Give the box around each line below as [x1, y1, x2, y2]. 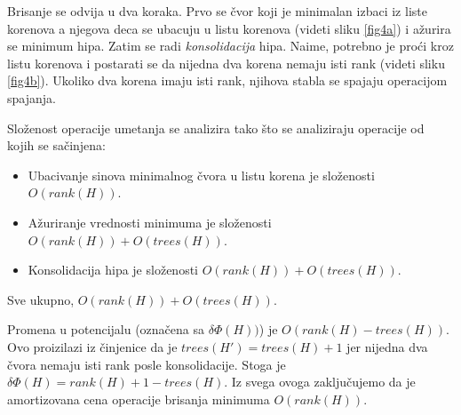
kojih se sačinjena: [7, 136, 106, 155]
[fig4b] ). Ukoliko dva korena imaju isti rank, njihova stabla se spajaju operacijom [7, 71, 448, 90]
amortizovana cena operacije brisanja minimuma [7, 389, 270, 408]
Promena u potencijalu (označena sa [7, 320, 204, 339]
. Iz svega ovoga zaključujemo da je [224, 372, 416, 391]
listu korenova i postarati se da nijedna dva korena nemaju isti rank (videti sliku [7, 53, 445, 72]
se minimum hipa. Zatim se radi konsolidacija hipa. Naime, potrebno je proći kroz [7, 36, 454, 55]
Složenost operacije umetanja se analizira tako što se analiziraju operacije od [7, 118, 425, 137]
